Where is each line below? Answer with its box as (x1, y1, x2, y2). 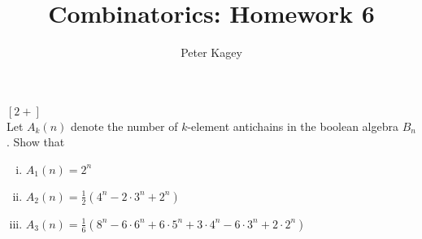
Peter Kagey (181, 44, 242, 61)
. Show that (7, 133, 65, 150)
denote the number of (71, 117, 178, 134)
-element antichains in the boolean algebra (187, 117, 398, 134)
